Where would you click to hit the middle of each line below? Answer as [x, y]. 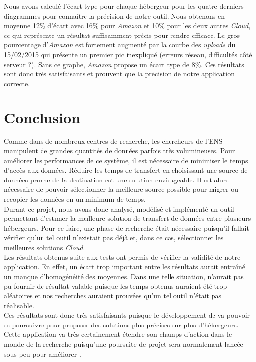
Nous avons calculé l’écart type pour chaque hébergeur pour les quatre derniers [124, 6]
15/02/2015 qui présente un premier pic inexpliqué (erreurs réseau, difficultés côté [128, 54]
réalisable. [19, 305]
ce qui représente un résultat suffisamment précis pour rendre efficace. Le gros [122, 35]
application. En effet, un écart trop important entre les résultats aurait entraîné [125, 267]
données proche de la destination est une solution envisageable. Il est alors [116, 179]
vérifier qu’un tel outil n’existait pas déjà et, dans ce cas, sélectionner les [114, 237]
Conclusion [42, 117]
